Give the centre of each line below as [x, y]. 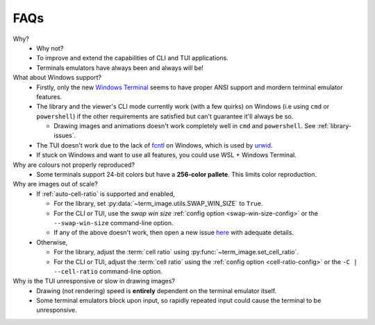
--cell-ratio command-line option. [108, 271]
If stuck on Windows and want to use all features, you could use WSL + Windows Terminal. [166, 155]
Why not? [50, 48]
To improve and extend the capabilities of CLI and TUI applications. [132, 58]
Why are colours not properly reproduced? [74, 165]
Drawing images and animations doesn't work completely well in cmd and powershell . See [185, 126]
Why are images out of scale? [56, 184]
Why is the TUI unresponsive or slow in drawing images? [94, 281]
